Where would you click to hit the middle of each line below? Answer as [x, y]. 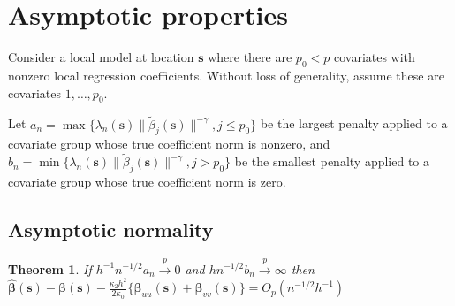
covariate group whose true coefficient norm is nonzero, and [169, 144]
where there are [250, 57]
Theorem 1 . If [50, 268]
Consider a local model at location [101, 57]
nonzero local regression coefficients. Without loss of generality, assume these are [226, 75]
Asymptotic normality [111, 229]
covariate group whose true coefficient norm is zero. [147, 181]
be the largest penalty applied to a [354, 123]
